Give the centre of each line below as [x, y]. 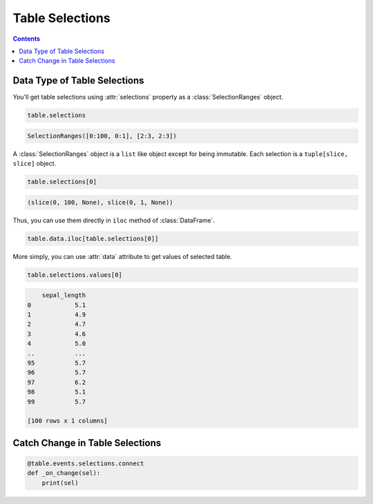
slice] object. [35, 164]
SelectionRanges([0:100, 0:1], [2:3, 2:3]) [102, 136]
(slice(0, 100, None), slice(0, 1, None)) [100, 202]
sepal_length [64, 295]
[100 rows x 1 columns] [68, 421]
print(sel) [60, 483]
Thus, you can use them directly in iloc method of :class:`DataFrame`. [114, 220]
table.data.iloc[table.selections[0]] [93, 239]
